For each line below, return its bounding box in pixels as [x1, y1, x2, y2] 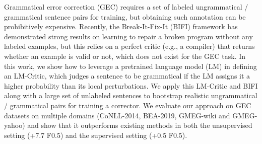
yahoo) [4, 120, 25, 130]
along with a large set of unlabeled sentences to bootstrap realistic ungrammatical [4, 90, 257, 101]
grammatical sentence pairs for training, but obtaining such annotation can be [4, 11, 246, 22]
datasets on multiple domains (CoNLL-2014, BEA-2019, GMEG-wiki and [4, 110, 230, 120]
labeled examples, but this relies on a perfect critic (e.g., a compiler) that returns [4, 41, 255, 51]
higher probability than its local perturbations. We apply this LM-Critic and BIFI [4, 80, 258, 91]
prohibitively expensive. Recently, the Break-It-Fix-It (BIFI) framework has [4, 21, 238, 32]
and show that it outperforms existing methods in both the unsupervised [27, 120, 252, 130]
